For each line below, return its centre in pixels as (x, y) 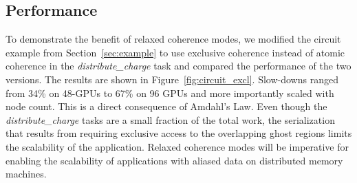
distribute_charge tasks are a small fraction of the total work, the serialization (170, 119)
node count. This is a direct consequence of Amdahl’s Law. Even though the (166, 106)
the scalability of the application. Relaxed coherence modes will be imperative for (177, 146)
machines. (26, 174)
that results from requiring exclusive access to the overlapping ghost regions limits (179, 133)
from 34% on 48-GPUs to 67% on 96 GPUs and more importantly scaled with (170, 93)
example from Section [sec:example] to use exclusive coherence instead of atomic (175, 52)
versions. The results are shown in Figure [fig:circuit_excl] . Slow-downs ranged (172, 79)
